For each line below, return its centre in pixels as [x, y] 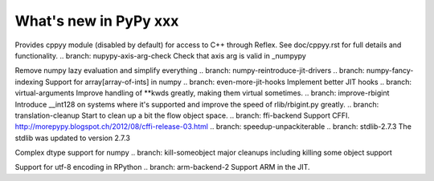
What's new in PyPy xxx [97, 21]
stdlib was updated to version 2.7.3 [72, 138]
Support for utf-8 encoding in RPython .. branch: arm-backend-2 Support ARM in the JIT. [162, 167]
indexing [29, 82]
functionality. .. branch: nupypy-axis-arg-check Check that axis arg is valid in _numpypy [161, 55]
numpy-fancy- [390, 70]
